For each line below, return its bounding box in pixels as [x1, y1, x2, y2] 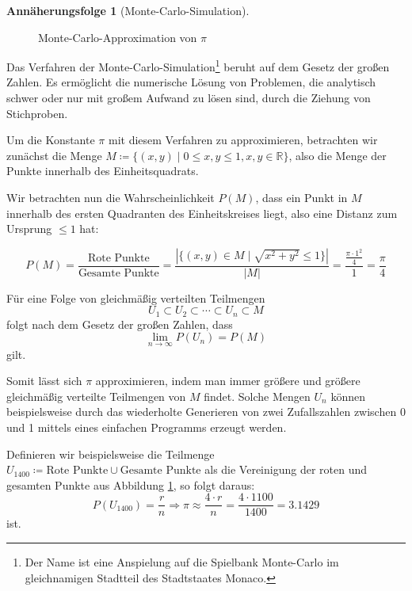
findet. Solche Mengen [204, 387, 311, 404]
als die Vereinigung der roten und [204, 461, 368, 478]
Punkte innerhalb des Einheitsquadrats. [6, 162, 199, 179]
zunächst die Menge [6, 147, 102, 163]
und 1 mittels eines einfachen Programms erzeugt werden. [6, 419, 287, 436]
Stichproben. [6, 105, 68, 121]
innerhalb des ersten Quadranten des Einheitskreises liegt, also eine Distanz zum [6, 204, 398, 221]
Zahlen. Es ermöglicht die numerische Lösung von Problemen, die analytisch [6, 74, 376, 90]
